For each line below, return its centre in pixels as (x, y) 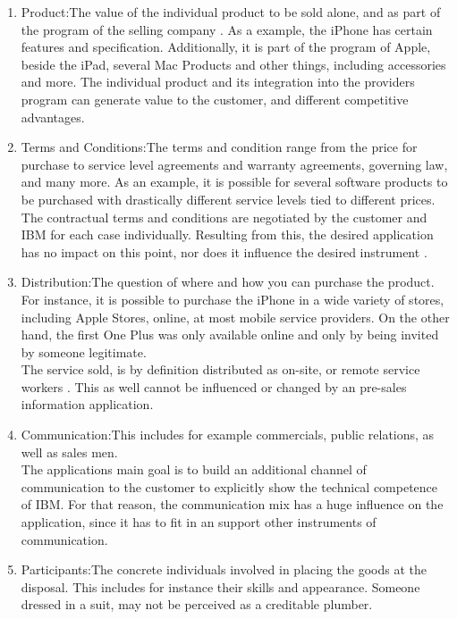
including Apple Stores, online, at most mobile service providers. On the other (235, 317)
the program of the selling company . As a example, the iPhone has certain (227, 29)
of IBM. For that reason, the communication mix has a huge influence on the (232, 504)
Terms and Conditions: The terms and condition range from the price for (219, 147)
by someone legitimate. (84, 351)
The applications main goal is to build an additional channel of (194, 469)
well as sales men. (69, 452)
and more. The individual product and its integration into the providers (218, 82)
